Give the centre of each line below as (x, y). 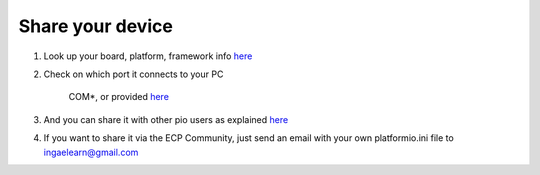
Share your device (96, 26)
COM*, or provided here (119, 97)
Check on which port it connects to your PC (133, 74)
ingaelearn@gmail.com (91, 152)
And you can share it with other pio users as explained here (166, 119)
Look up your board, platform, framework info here (148, 56)
